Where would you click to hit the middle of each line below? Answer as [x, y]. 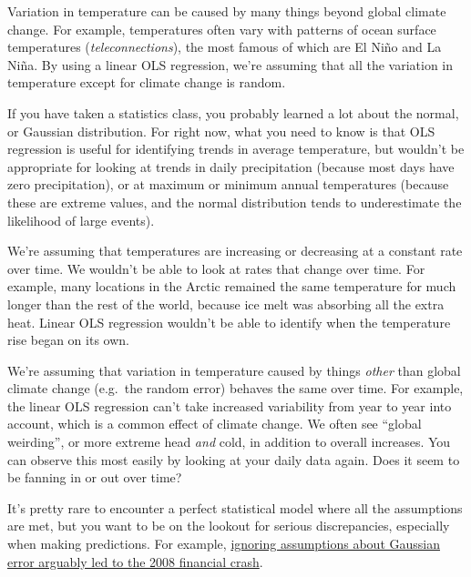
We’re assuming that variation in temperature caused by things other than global [234, 370]
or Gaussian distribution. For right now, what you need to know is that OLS [221, 131]
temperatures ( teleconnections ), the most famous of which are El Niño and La [225, 47]
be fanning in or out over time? [95, 477]
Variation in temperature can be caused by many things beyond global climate [227, 11]
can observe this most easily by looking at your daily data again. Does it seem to [234, 459]
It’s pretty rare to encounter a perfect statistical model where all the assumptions [235, 507]
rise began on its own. [68, 340]
